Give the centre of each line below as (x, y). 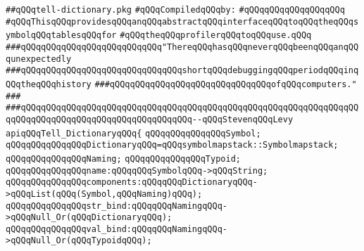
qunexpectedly (39, 59)
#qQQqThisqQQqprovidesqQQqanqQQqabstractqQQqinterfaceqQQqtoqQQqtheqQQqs (182, 21)
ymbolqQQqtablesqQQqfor (61, 36)
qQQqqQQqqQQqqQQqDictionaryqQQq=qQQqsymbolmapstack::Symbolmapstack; (172, 145)
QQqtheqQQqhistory (49, 84)
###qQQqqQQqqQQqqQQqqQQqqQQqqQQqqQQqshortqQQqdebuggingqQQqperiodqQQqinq (182, 71)
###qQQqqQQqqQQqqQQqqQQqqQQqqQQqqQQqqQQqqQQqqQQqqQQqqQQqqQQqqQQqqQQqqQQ (182, 108)
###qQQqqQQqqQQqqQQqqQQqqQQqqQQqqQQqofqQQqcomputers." (226, 84)
